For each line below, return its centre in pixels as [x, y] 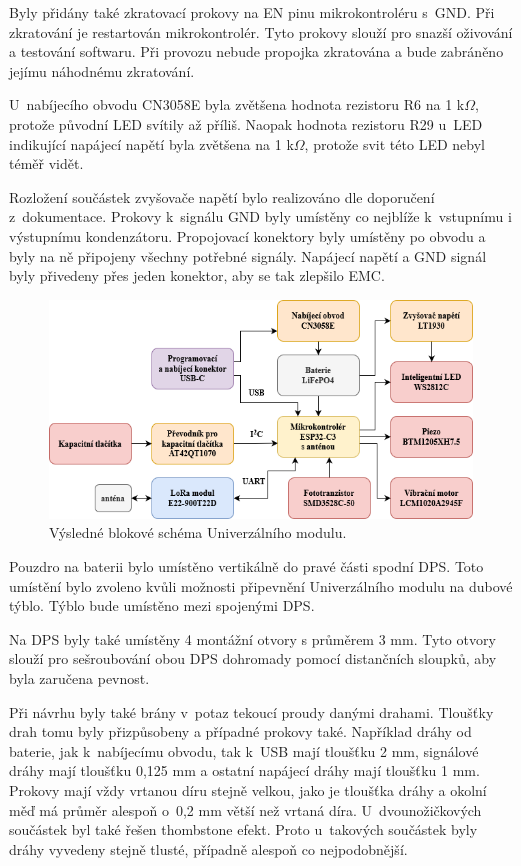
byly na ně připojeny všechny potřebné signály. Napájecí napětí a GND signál [248, 255]
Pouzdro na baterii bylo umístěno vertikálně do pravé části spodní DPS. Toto [246, 566]
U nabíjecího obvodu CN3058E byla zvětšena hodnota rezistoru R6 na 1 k [237, 104]
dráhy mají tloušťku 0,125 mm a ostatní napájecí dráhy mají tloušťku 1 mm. [244, 770]
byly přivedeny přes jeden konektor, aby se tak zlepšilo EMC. [197, 275]
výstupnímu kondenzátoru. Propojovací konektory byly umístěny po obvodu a [247, 235]
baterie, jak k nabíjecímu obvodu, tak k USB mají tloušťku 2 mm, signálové [244, 750]
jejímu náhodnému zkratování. [102, 70]
